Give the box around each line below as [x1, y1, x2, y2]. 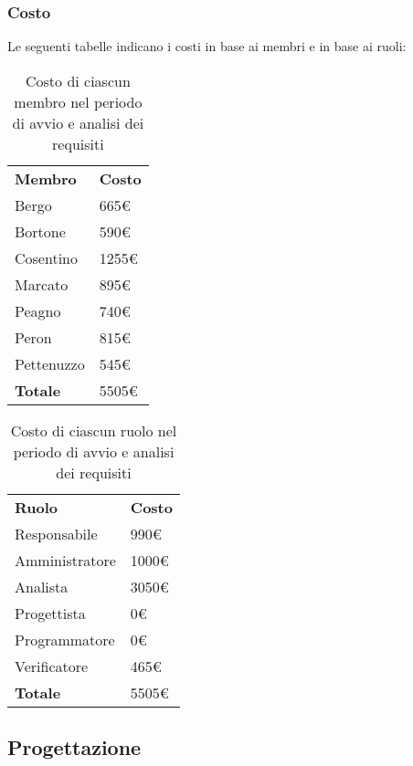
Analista [15, 575, 69, 597]
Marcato [15, 273, 69, 295]
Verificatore [15, 655, 89, 677]
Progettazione [7, 733, 142, 761]
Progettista [15, 602, 86, 624]
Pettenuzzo [15, 352, 85, 374]
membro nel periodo [14, 90, 143, 112]
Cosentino [15, 247, 78, 268]
